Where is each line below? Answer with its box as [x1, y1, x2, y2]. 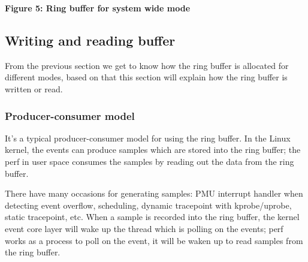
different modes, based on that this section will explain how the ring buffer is [5, 71, 288, 83]
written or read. [5, 82, 63, 95]
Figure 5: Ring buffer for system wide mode [5, 2, 191, 14]
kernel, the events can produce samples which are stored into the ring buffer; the [5, 143, 301, 156]
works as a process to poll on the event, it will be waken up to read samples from [5, 234, 303, 246]
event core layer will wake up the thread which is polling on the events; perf [5, 222, 283, 234]
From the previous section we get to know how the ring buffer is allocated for [5, 59, 289, 71]
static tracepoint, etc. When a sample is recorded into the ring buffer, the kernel [5, 210, 300, 223]
